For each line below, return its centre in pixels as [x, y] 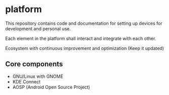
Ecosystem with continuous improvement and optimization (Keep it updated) [85, 48]
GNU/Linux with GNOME [38, 76]
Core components [34, 64]
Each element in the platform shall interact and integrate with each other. [81, 38]
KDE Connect [26, 81]
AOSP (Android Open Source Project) [51, 87]
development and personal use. [38, 28]
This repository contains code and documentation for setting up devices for [84, 23]
